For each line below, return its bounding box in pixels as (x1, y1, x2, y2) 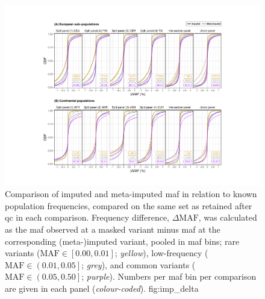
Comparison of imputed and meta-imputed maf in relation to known (5, 187, 257, 200)
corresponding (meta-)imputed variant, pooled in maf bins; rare (5, 234, 240, 247)
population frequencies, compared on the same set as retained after (5, 199, 252, 212)
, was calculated (198, 211, 257, 224)
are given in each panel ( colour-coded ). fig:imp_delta (5, 282, 199, 294)
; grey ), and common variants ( (81, 258, 196, 271)
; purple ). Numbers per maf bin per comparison (81, 270, 257, 283)
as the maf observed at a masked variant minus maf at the (5, 223, 220, 236)
